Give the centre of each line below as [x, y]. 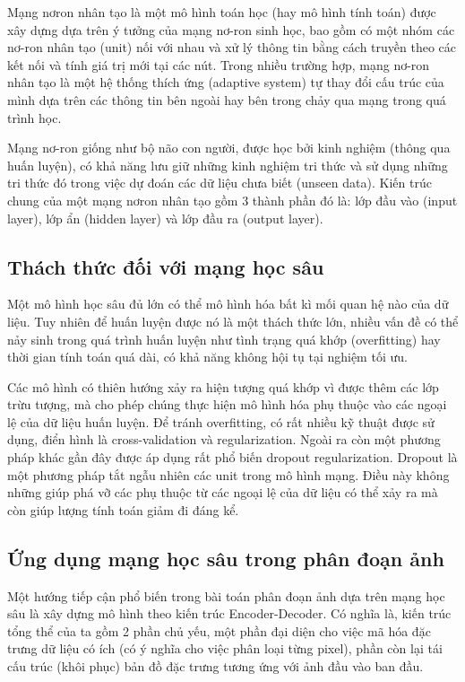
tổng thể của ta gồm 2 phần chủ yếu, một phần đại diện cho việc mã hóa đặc [219, 630]
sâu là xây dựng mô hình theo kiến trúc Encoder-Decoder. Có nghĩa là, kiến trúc [229, 613]
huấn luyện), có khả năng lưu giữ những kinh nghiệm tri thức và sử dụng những [228, 165]
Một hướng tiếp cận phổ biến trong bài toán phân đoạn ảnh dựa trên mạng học [226, 595]
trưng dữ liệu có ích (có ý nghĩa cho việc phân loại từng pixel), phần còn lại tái [225, 648]
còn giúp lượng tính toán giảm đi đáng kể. [123, 509]
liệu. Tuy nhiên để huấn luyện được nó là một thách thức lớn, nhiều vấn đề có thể [233, 321]
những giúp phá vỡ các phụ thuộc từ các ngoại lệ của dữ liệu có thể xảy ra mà [223, 492]
